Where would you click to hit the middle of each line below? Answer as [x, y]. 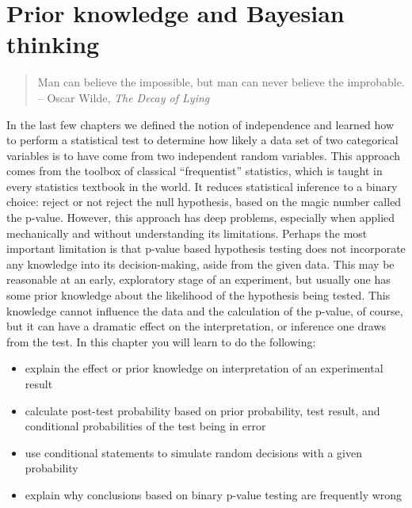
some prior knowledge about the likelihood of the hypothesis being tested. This [198, 295]
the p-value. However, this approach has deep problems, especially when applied [201, 218]
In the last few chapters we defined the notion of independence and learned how [200, 124]
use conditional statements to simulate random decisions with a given [193, 452]
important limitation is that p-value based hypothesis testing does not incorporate [206, 248]
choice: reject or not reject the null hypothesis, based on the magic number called [204, 202]
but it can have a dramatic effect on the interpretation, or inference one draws [196, 326]
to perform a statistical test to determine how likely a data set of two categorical [202, 140]
